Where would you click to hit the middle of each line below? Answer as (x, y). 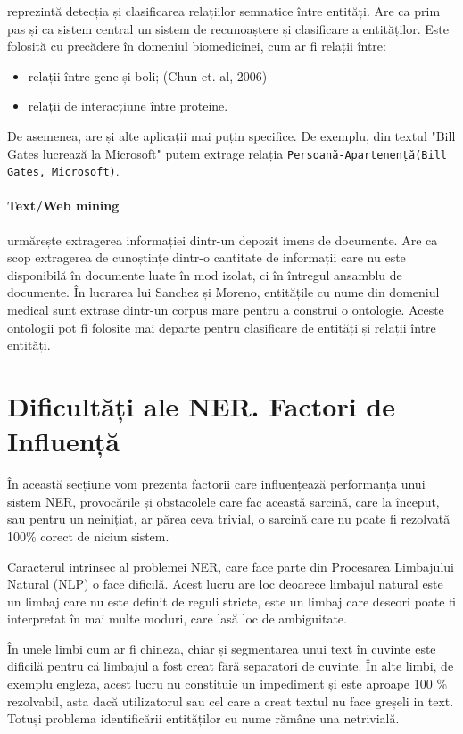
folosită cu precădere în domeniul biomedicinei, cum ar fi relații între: (197, 46)
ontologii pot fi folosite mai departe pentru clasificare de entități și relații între (222, 327)
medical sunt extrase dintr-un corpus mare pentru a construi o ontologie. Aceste (226, 310)
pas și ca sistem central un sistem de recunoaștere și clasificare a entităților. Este (228, 28)
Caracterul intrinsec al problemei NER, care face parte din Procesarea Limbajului (231, 566)
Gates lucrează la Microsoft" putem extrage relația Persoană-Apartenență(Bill (227, 153)
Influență (63, 441)
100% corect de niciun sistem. (88, 536)
